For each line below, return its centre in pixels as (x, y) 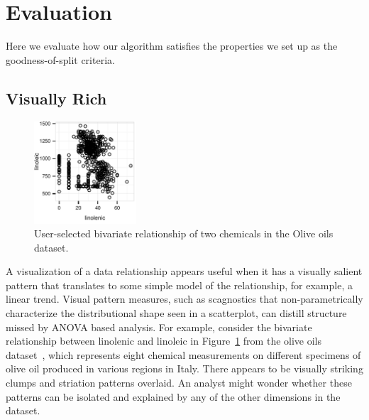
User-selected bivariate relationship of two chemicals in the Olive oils (184, 233)
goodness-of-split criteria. (60, 59)
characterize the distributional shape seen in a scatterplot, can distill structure (176, 313)
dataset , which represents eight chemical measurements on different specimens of (183, 354)
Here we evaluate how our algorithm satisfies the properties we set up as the (172, 46)
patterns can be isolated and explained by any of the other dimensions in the (173, 396)
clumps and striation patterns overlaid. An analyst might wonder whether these (179, 383)
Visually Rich (56, 98)
